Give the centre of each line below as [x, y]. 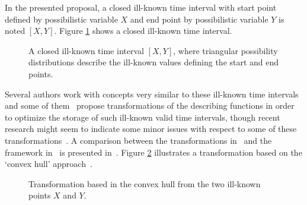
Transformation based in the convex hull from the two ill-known [145, 183]
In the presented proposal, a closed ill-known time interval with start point [141, 7]
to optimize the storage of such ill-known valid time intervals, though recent [143, 117]
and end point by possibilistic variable [199, 19]
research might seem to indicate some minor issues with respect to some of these [151, 129]
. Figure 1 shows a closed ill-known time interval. [143, 31]
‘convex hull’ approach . [49, 164]
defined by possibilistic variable [61, 19]
